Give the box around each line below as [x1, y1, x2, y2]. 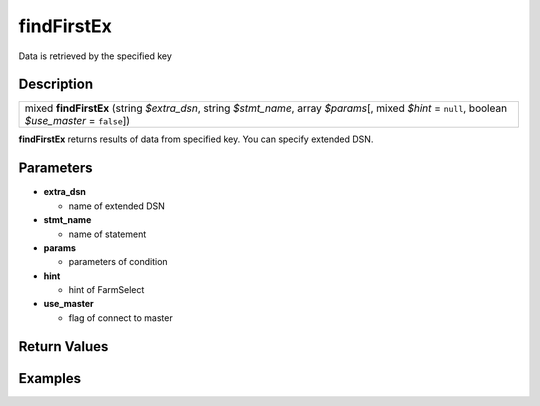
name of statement [68, 228, 147, 240]
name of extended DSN [68, 200, 165, 212]
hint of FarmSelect [68, 284, 145, 296]
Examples [18, 370, 82, 387]
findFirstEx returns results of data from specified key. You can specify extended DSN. [18, 133, 374, 145]
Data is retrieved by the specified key [18, 50, 172, 62]
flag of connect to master [68, 311, 174, 324]
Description [18, 76, 94, 93]
